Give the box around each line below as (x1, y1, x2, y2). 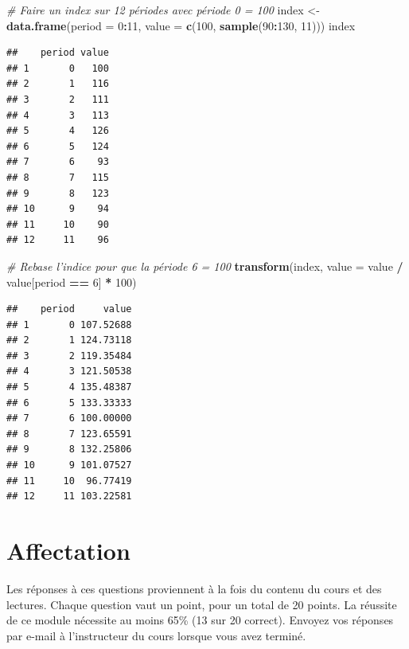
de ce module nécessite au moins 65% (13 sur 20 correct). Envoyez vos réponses (6, 612, 394, 628)
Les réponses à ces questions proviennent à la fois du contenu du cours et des (6, 580, 382, 596)
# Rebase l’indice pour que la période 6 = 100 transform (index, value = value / (6, 257, 403, 274)
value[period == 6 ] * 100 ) (6, 273, 137, 290)
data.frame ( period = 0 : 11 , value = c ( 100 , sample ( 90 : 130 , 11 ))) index (6, 17, 356, 33)
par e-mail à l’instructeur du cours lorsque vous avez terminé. (6, 627, 306, 643)
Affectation (6, 534, 130, 566)
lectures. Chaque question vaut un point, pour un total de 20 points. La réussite (6, 596, 397, 612)
